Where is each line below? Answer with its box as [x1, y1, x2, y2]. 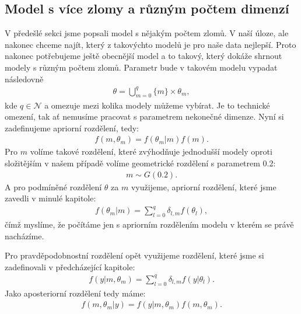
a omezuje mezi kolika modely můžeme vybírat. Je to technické [44, 99, 270, 111]
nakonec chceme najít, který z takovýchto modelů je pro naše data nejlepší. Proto [5, 38, 296, 50]
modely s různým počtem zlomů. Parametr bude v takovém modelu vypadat [5, 61, 278, 73]
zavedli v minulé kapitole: [5, 192, 96, 204]
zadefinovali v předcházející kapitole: [5, 260, 135, 273]
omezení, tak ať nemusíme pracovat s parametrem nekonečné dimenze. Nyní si [5, 110, 284, 123]
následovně [5, 72, 44, 85]
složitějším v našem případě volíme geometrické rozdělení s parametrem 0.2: [5, 156, 276, 169]
